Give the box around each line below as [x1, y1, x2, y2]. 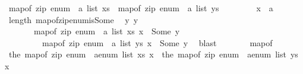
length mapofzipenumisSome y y [8, 13, 138, 25]
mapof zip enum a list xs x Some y [33, 25, 180, 37]
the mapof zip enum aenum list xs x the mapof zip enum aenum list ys [8, 48, 298, 60]
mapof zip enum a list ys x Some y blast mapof [42, 36, 273, 49]
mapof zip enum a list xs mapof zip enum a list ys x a [8, 2, 273, 14]
